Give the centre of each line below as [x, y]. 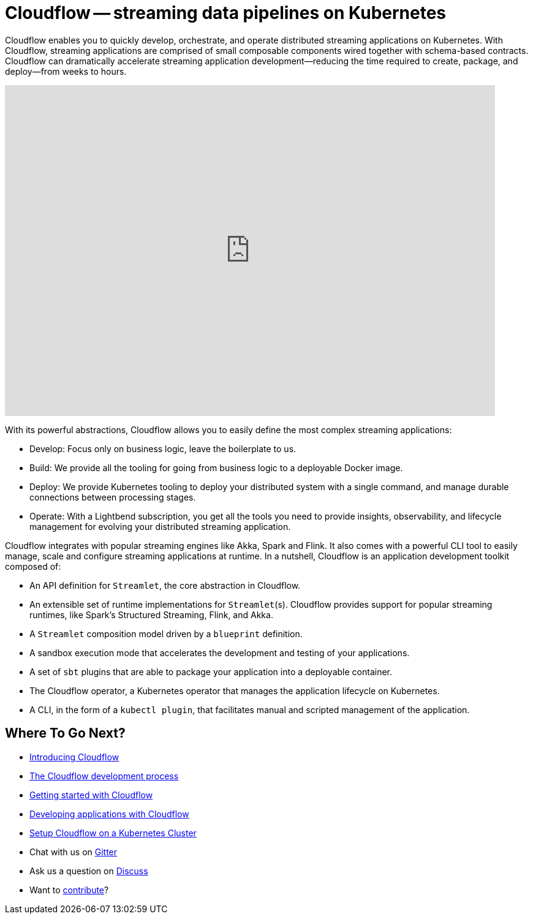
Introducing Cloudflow [74, 757]
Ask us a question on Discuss [89, 871]
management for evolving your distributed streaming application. [160, 526]
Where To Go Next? [65, 733]
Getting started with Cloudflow [91, 795]
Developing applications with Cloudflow [109, 814]
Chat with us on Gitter [74, 852]
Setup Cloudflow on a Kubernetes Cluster [113, 833]
